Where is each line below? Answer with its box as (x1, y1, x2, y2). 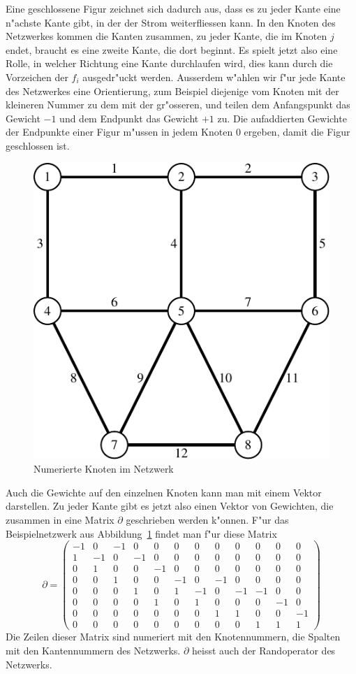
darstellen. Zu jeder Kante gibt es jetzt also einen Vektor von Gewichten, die (6, 499, 334, 513)
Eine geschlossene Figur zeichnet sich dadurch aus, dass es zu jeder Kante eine (6, 1, 341, 15)
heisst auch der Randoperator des (192, 643, 336, 657)
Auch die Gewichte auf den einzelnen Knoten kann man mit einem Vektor (6, 485, 322, 499)
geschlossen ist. (6, 138, 70, 152)
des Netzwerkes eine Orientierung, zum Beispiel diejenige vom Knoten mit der (6, 83, 339, 98)
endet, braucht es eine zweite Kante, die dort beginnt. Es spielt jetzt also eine (6, 42, 338, 57)
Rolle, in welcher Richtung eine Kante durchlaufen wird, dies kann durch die (6, 56, 333, 71)
